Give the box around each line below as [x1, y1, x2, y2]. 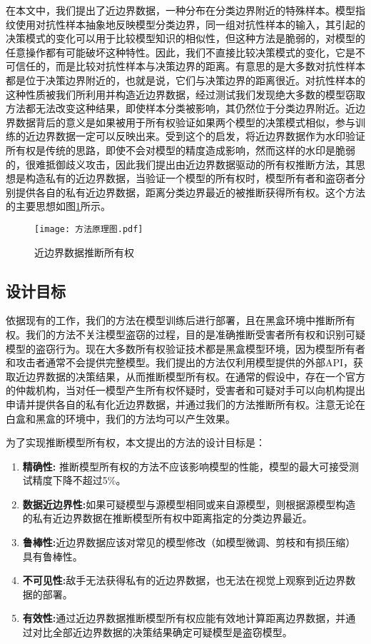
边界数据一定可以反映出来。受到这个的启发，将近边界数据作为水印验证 [35, 129, 365, 144]
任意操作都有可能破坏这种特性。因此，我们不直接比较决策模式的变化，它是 [6, 44, 355, 59]
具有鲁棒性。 [22, 548, 83, 563]
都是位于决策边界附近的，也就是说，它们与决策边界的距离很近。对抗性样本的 [6, 72, 365, 87]
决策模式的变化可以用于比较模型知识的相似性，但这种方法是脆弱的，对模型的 [6, 31, 365, 46]
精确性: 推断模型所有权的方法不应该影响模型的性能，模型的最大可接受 [22, 458, 349, 473]
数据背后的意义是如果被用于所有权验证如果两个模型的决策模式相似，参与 [15, 114, 355, 129]
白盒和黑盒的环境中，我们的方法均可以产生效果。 [6, 411, 235, 426]
